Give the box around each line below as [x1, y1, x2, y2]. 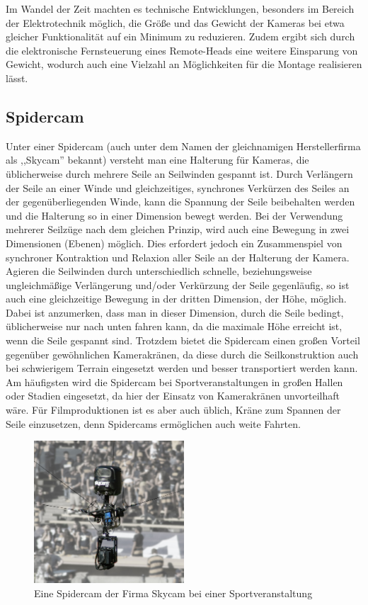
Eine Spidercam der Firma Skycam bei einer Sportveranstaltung [34, 585, 313, 600]
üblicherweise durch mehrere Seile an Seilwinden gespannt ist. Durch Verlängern [6, 166, 353, 181]
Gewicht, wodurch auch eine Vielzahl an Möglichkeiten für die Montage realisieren [6, 57, 362, 72]
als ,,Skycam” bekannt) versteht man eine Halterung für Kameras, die [6, 152, 309, 167]
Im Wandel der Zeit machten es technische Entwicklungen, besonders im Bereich [6, 1, 355, 16]
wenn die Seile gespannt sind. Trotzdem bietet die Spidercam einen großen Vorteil [6, 333, 360, 348]
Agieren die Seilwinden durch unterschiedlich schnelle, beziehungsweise [6, 264, 312, 278]
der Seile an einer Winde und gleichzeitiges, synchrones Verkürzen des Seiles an [6, 180, 350, 195]
